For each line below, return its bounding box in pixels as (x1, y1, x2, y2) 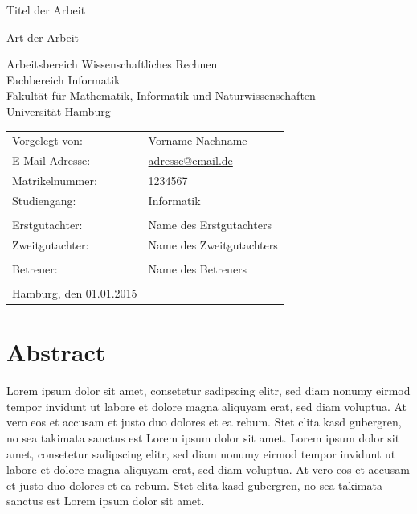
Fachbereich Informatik (6, 71, 121, 88)
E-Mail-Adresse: (12, 152, 91, 169)
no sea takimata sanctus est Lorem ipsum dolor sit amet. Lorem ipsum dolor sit (6, 429, 400, 446)
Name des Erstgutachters (148, 216, 272, 232)
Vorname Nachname (148, 132, 247, 149)
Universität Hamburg (6, 102, 111, 119)
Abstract (6, 335, 106, 368)
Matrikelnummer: (12, 172, 97, 188)
